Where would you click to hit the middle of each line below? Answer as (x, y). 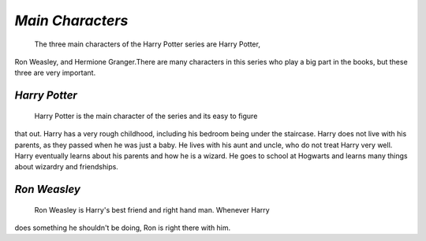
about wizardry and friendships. (66, 167)
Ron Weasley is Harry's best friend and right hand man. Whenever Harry (152, 209)
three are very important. (55, 73)
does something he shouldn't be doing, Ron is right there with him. (123, 228)
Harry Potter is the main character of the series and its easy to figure (146, 116)
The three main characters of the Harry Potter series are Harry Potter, (147, 44)
